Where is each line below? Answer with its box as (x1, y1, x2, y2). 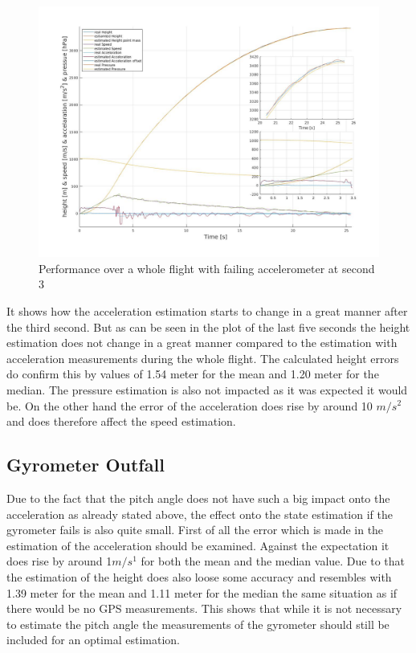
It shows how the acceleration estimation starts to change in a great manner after (6, 302, 408, 319)
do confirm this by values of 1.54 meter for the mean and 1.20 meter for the (6, 365, 379, 382)
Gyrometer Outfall (6, 452, 165, 477)
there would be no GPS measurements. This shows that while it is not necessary (6, 600, 402, 617)
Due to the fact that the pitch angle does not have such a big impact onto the (6, 489, 390, 506)
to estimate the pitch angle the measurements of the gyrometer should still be (6, 615, 389, 632)
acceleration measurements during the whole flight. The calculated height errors (6, 349, 399, 366)
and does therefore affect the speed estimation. (6, 413, 236, 430)
